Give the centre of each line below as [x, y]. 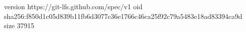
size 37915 [19, 25]
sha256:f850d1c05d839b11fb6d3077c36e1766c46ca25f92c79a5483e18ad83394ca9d [123, 16]
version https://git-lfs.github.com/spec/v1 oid [73, 6]
